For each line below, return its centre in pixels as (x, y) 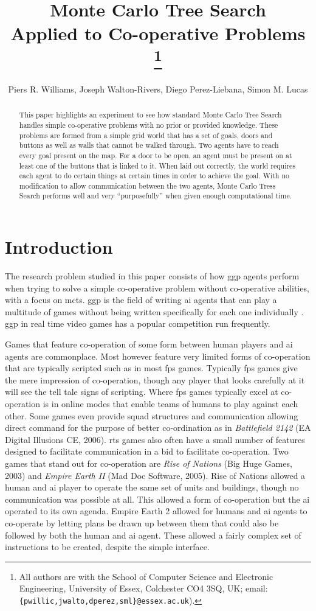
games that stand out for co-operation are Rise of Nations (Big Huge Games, (149, 463)
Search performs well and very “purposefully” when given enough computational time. (156, 196)
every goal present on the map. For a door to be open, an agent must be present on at (156, 155)
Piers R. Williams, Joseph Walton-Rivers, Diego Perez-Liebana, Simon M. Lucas (158, 89)
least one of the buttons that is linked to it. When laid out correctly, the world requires (157, 165)
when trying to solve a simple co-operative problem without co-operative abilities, (157, 288)
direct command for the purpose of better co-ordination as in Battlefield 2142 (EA (158, 428)
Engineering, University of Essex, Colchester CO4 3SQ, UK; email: (143, 588)
